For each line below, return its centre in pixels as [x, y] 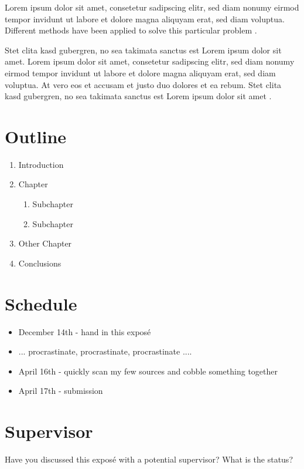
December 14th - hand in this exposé [85, 331]
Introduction [41, 164]
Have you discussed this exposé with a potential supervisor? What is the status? [149, 459]
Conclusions [40, 263]
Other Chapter [45, 243]
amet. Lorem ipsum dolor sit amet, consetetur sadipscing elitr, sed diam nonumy [150, 61]
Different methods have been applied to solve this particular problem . [131, 30]
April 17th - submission [61, 391]
